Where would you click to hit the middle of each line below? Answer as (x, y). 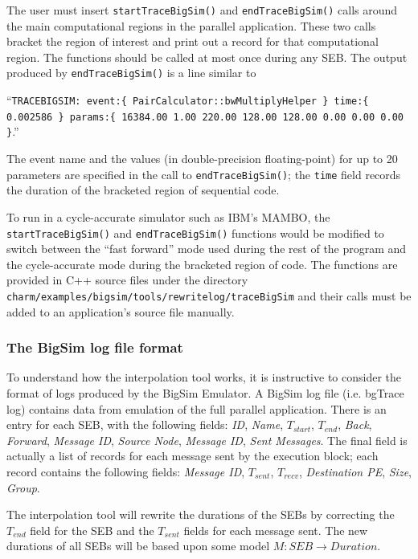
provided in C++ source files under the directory (127, 280)
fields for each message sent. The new (276, 530)
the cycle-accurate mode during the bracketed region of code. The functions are (202, 264)
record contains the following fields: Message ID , (126, 471)
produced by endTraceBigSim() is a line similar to (131, 73)
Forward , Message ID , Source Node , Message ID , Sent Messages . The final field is (207, 440)
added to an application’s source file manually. (121, 311)
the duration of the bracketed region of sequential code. (143, 190)
